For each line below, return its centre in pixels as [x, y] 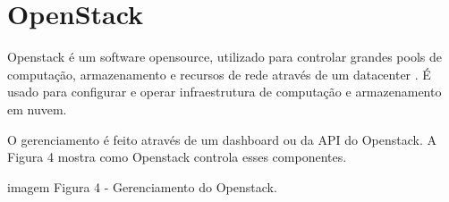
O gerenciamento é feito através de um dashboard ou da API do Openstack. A [222, 139]
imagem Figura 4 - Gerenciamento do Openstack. [142, 186]
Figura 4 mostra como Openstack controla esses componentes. [177, 157]
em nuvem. [37, 109]
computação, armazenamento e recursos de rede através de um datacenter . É [219, 74]
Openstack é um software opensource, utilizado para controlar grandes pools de [224, 57]
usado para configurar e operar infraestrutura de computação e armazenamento [224, 92]
